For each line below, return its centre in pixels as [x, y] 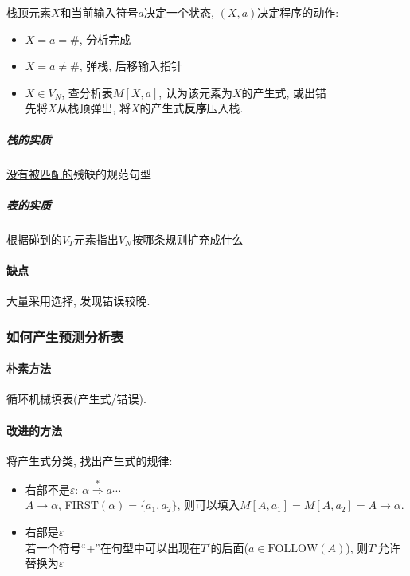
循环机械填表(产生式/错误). [76, 399]
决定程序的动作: [298, 12]
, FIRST [78, 505]
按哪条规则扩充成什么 [187, 239]
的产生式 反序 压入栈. [191, 108]
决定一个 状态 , [179, 12]
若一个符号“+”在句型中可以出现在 [113, 547]
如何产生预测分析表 [65, 336]
